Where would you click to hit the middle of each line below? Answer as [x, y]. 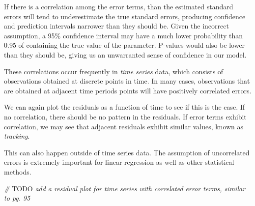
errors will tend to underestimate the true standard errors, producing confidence [125, 16]
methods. [18, 171]
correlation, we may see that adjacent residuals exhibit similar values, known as [124, 126]
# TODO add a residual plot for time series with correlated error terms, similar [125, 188]
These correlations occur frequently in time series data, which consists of [114, 71]
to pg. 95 [17, 198]
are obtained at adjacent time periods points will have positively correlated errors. [128, 90]
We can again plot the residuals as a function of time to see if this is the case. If [125, 107]
